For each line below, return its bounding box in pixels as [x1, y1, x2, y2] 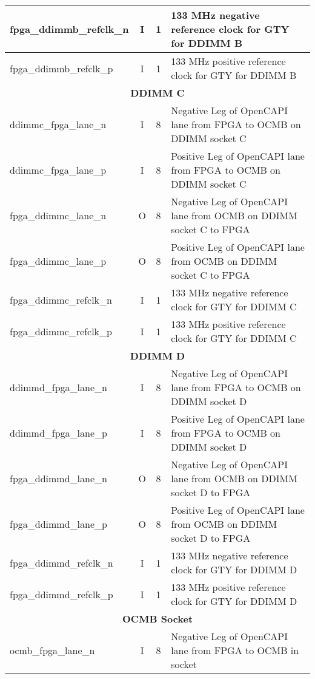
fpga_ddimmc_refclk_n [10, 292, 112, 307]
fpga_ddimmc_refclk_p [10, 324, 112, 338]
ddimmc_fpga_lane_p [10, 163, 107, 177]
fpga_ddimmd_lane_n [10, 471, 107, 485]
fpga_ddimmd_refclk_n [10, 555, 113, 570]
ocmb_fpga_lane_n [10, 643, 95, 657]
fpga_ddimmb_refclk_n [10, 22, 129, 36]
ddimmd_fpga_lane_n [10, 380, 107, 394]
